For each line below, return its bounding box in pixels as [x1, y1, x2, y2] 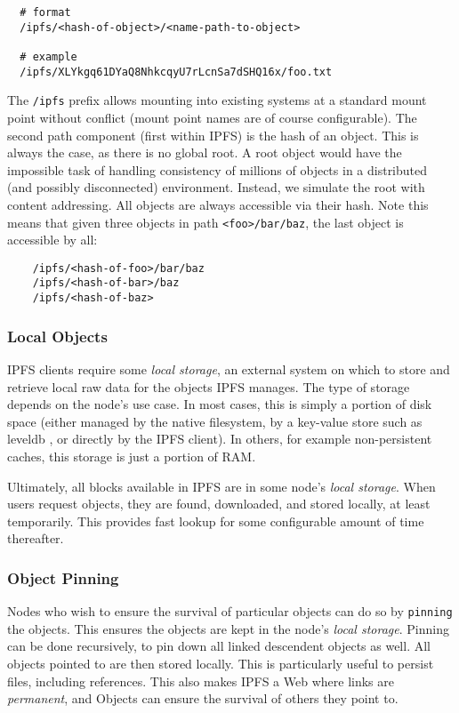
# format [20, 6, 71, 19]
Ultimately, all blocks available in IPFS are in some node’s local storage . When [7, 477, 436, 495]
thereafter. [7, 529, 64, 548]
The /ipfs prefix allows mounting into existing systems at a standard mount [7, 91, 427, 109]
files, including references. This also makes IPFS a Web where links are [7, 671, 394, 690]
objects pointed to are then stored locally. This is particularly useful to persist [7, 653, 434, 672]
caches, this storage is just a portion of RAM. [7, 446, 256, 465]
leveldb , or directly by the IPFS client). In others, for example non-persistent [7, 429, 432, 448]
